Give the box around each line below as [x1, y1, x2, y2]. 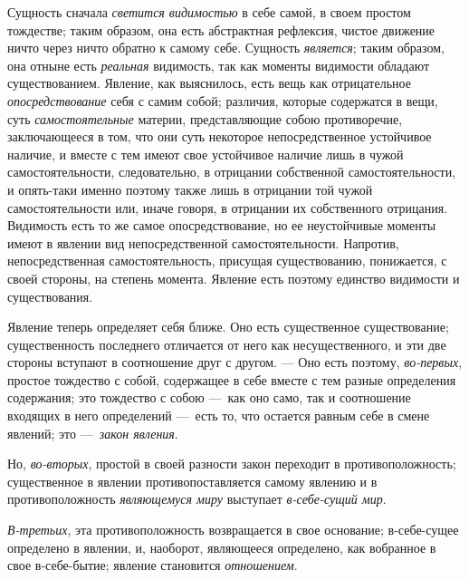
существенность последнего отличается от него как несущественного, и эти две [7, 334, 446, 353]
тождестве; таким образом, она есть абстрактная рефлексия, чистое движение [7, 20, 435, 39]
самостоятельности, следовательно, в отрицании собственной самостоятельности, [7, 162, 456, 181]
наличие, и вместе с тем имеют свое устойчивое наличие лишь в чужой [7, 144, 404, 163]
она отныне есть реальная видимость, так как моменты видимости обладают [7, 55, 430, 74]
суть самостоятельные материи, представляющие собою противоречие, [7, 109, 403, 128]
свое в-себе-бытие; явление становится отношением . [7, 556, 298, 575]
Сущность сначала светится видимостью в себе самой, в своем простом [7, 3, 411, 21]
